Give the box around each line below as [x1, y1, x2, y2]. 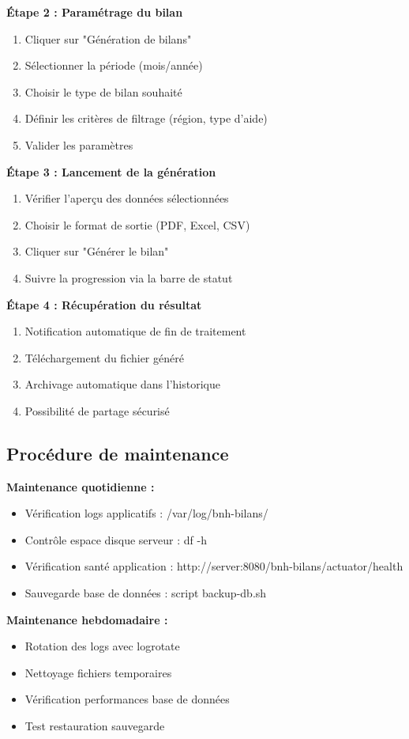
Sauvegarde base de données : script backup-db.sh [24, 585, 267, 601]
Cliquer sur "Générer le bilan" [24, 243, 169, 260]
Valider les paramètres [24, 136, 133, 153]
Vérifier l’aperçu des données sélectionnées [24, 190, 229, 207]
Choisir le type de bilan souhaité [24, 83, 182, 100]
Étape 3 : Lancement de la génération [6, 163, 216, 180]
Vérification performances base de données [24, 691, 230, 707]
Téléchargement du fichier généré [24, 349, 184, 366]
